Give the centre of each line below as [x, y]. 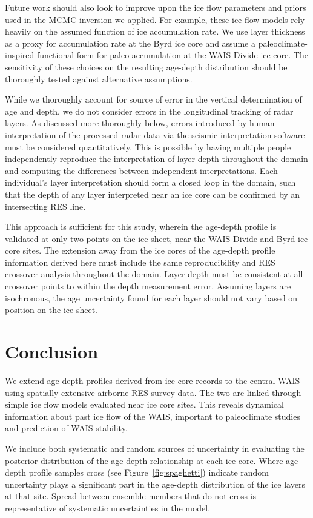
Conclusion [52, 351]
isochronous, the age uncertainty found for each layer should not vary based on [151, 298]
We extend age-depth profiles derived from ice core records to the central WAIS [153, 380]
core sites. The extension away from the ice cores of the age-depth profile [140, 250]
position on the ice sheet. [51, 310]
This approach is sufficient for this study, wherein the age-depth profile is [141, 227]
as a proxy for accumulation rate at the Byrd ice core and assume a [130, 43]
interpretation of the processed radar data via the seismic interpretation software [155, 134]
